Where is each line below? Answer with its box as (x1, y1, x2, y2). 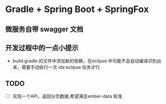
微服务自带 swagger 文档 (5, 25, 84, 33)
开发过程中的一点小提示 (5, 43, 78, 52)
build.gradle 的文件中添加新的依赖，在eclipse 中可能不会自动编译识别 (12, 58, 157, 64)
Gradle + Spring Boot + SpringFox (5, 4, 149, 15)
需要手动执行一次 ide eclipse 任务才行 (21, 64, 100, 70)
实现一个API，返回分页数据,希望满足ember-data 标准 (12, 93, 122, 99)
